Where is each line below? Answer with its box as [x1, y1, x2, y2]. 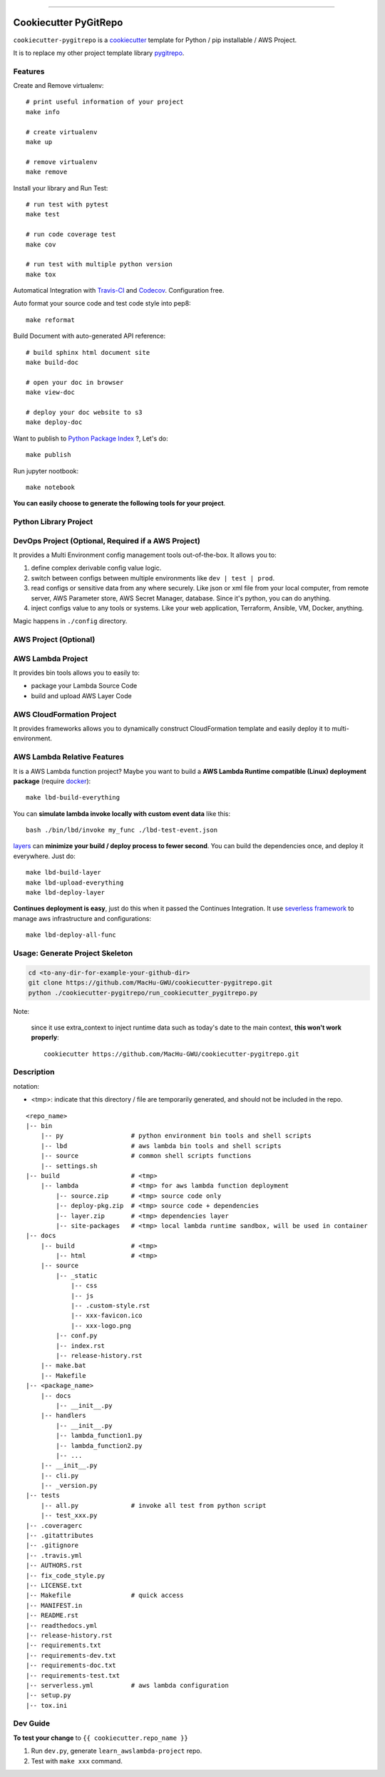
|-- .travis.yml [26, 1551, 83, 1559]
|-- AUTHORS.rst [26, 1561, 83, 1570]
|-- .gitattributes [26, 1531, 94, 1540]
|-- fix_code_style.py [26, 1571, 106, 1579]
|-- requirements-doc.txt [26, 1661, 117, 1670]
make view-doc [26, 388, 75, 396]
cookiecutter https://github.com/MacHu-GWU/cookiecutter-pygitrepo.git [43, 1049, 299, 1058]
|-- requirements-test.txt [26, 1671, 120, 1679]
